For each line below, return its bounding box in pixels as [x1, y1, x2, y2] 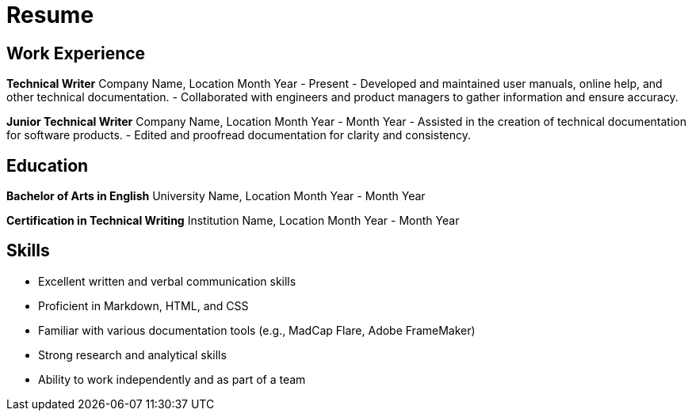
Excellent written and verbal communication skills [38, 274, 296, 288]
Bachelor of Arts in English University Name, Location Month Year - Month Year [6, 189, 426, 203]
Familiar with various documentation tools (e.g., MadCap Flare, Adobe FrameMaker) [38, 323, 476, 337]
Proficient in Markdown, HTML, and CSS [38, 298, 249, 313]
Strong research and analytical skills [38, 347, 227, 362]
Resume [6, 2, 94, 28]
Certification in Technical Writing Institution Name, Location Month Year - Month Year [6, 214, 460, 228]
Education [6, 155, 89, 176]
